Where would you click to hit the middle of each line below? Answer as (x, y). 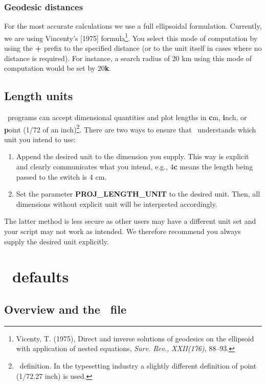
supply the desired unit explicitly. (57, 241)
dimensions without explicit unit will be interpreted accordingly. (117, 204)
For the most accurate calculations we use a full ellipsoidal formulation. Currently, (133, 26)
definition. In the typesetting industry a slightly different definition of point (138, 365)
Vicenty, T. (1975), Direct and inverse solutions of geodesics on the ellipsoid (135, 338)
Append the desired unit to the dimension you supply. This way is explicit (132, 156)
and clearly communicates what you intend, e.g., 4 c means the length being (135, 167)
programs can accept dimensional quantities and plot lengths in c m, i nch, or (127, 117)
